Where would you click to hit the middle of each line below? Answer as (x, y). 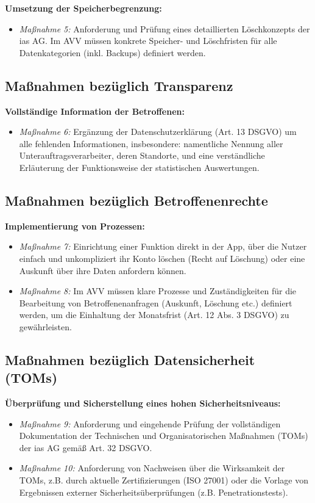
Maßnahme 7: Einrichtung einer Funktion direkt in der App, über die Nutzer (163, 246)
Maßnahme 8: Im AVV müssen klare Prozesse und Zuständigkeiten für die (158, 291)
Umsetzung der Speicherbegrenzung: (83, 8)
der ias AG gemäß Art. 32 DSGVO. (86, 447)
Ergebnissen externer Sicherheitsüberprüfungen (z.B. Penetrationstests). (154, 492)
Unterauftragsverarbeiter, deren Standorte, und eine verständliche (142, 155)
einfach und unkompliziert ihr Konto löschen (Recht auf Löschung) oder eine (162, 258)
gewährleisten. (45, 326)
